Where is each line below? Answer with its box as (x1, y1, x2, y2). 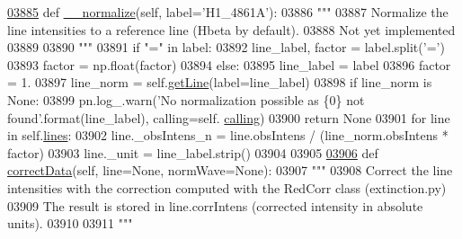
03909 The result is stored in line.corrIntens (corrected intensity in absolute (7, 196, 423, 215)
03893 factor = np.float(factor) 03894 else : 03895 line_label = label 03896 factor (7, 55, 451, 74)
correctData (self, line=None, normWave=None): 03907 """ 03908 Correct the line (7, 161, 453, 180)
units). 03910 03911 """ (7, 214, 133, 233)
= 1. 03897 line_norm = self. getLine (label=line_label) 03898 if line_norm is (7, 73, 432, 92)
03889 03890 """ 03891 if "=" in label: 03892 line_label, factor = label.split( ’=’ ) (7, 38, 445, 57)
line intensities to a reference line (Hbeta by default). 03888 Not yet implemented (7, 20, 456, 39)
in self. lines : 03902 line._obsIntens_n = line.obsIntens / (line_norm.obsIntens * (7, 126, 449, 145)
